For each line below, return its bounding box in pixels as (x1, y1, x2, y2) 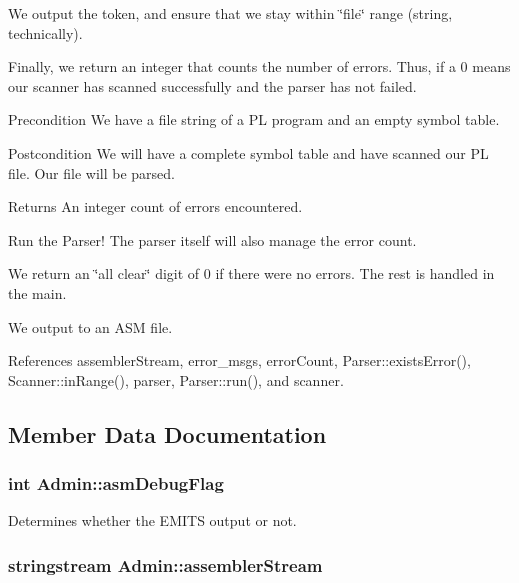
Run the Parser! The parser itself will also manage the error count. (8, 229, 417, 250)
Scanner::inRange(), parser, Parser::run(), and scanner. (8, 369, 344, 390)
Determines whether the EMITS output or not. (8, 510, 297, 531)
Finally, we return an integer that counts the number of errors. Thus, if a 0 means (8, 56, 511, 77)
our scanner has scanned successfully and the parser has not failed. (8, 75, 417, 96)
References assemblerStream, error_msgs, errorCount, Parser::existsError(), (8, 350, 471, 371)
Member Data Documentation (8, 418, 327, 449)
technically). (8, 22, 83, 43)
